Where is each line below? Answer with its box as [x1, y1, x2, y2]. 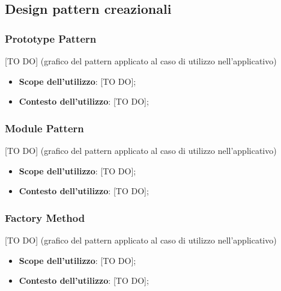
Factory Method [5, 210, 85, 225]
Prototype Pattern [5, 31, 97, 46]
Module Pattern [5, 120, 84, 135]
